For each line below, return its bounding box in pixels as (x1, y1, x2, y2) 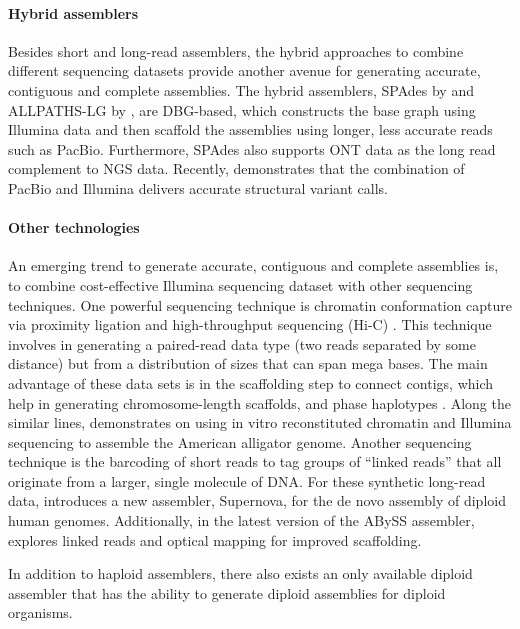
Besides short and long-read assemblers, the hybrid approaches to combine (8, 40, 464, 61)
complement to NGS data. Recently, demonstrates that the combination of (8, 158, 465, 179)
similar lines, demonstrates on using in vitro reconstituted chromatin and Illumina (8, 412, 512, 433)
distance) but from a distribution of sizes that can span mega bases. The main (8, 353, 488, 374)
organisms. (8, 602, 73, 623)
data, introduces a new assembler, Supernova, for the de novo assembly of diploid (8, 490, 506, 511)
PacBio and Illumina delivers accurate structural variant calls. (8, 177, 388, 198)
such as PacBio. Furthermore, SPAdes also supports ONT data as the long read (8, 138, 496, 159)
